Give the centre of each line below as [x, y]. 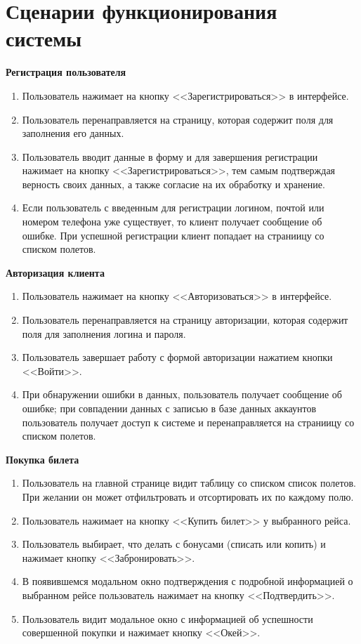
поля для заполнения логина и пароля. [104, 333]
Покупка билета [42, 459]
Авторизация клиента [55, 272]
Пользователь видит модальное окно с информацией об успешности [168, 618]
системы [44, 38]
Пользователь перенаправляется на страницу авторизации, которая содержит [185, 320]
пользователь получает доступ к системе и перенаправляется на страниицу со [188, 422]
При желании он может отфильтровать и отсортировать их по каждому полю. [188, 496]
